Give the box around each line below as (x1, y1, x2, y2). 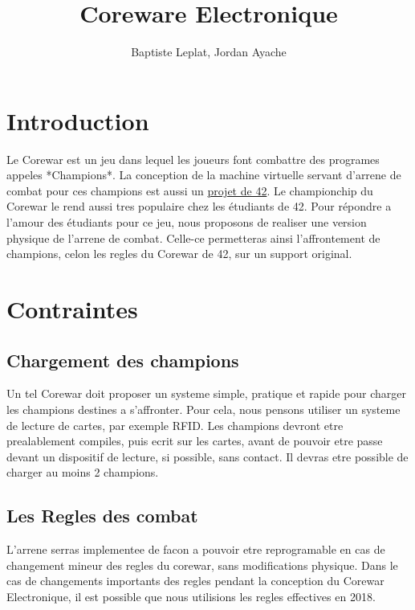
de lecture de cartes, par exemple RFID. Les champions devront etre (6, 416, 344, 433)
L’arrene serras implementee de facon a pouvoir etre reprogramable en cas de (6, 541, 385, 558)
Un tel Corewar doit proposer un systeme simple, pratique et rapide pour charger (6, 385, 407, 402)
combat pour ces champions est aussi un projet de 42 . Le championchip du (6, 182, 373, 199)
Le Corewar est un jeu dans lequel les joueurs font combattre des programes (6, 150, 380, 167)
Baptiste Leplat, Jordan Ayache (131, 43, 287, 60)
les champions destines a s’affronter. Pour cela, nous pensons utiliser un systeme (6, 400, 401, 417)
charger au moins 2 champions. (6, 464, 159, 481)
